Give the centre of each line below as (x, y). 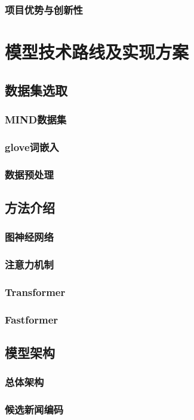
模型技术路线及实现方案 (97, 52)
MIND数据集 (36, 119)
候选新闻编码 (34, 410)
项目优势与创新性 (44, 9)
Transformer (35, 291)
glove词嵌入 (32, 146)
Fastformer (32, 319)
